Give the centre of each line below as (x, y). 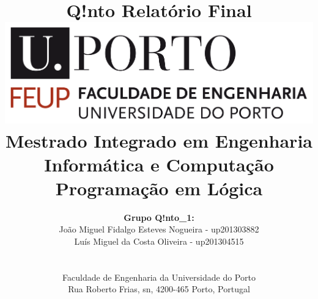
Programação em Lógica (159, 188)
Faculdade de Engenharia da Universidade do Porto (159, 277)
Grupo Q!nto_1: (159, 217)
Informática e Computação (159, 164)
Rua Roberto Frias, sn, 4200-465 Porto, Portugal (159, 289)
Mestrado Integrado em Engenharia (159, 140)
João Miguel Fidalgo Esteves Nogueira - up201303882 (159, 229)
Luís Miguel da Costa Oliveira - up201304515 (159, 241)
